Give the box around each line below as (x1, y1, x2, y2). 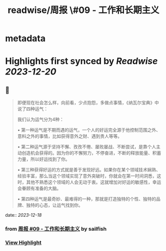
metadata (5, 33, 46, 44)
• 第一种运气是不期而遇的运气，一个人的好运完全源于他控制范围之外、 (17, 127, 161, 133)
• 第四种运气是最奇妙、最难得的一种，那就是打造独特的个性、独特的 (17, 196, 157, 202)
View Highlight (5, 239, 42, 246)
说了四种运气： (17, 106, 48, 112)
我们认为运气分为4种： (17, 116, 64, 122)
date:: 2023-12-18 (5, 212, 42, 218)
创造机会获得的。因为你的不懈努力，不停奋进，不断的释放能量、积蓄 (21, 150, 162, 156)
